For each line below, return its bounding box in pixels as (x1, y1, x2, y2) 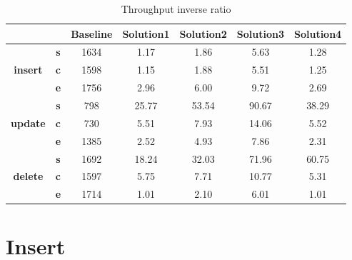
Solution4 (293, 26, 342, 41)
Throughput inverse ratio (121, 1, 231, 16)
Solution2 (179, 26, 227, 41)
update (11, 115, 46, 130)
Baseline (71, 26, 113, 41)
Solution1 (122, 26, 170, 41)
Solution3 (236, 26, 284, 41)
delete (13, 169, 44, 184)
